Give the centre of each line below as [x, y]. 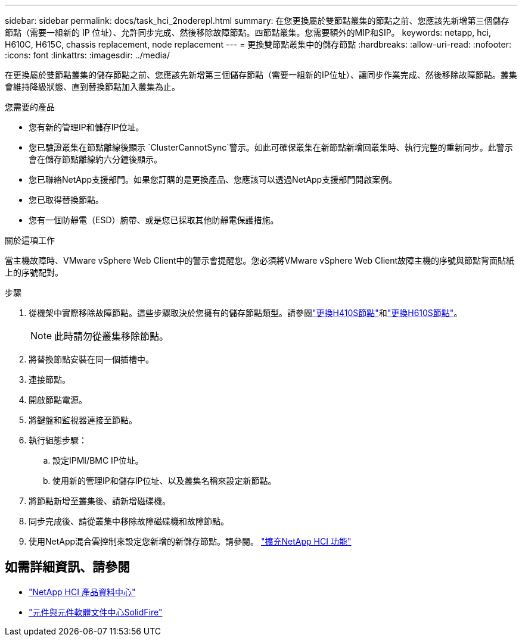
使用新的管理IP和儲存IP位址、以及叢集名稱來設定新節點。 [164, 481]
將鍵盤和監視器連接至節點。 [83, 420]
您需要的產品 [30, 107]
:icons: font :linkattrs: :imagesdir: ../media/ [88, 55]
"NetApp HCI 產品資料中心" [82, 592]
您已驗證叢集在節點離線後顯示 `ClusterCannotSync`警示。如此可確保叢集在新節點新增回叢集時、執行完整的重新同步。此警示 [271, 147]
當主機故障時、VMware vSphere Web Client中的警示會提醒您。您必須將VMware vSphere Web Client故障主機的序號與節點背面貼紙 [260, 260]
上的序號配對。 [34, 272]
